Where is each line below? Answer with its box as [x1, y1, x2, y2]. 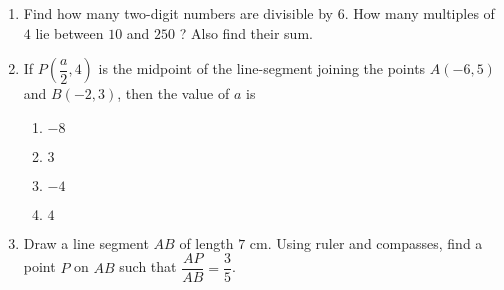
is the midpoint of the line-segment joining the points [98, 58, 426, 79]
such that [119, 256, 177, 277]
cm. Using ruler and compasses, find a [249, 232, 483, 253]
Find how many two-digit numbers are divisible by [23, 3, 334, 23]
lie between [35, 22, 104, 43]
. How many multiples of [344, 3, 495, 23]
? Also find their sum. [179, 22, 313, 43]
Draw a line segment [23, 232, 149, 253]
